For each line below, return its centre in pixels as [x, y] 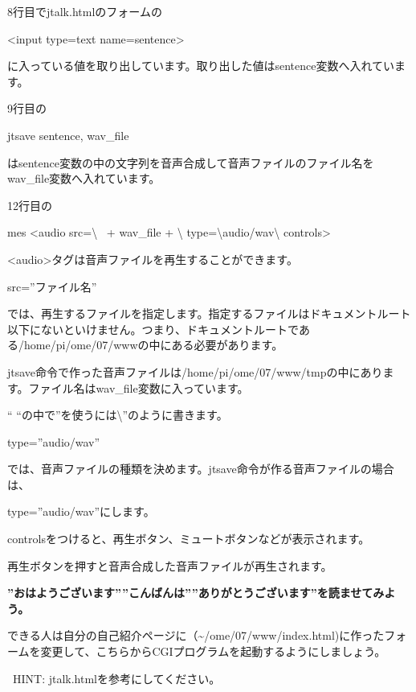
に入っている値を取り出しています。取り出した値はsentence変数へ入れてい [201, 66]
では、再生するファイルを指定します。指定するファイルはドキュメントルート [209, 313]
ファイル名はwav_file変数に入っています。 [139, 387]
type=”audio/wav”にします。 [81, 511]
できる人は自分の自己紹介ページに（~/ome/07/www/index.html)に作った [196, 635]
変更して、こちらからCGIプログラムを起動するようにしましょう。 [213, 651]
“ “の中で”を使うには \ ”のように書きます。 [118, 415]
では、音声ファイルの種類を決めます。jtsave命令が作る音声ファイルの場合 [201, 469]
